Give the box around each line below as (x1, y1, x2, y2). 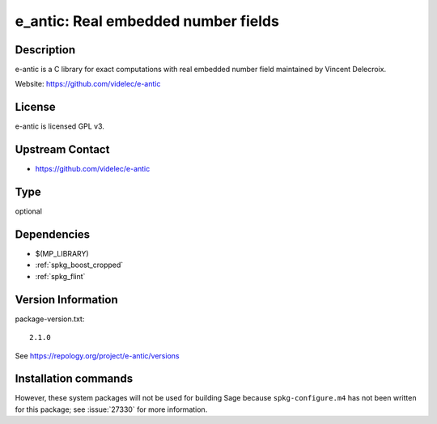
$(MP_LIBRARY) (35, 249, 89, 259)
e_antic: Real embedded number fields (15, 12, 279, 30)
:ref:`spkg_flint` (35, 271, 86, 281)
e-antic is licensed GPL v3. (15, 121, 105, 131)
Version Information (15, 292, 118, 307)
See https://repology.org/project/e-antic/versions (15, 350, 180, 360)
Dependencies (15, 227, 91, 241)
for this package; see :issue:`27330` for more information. (15, 405, 208, 414)
